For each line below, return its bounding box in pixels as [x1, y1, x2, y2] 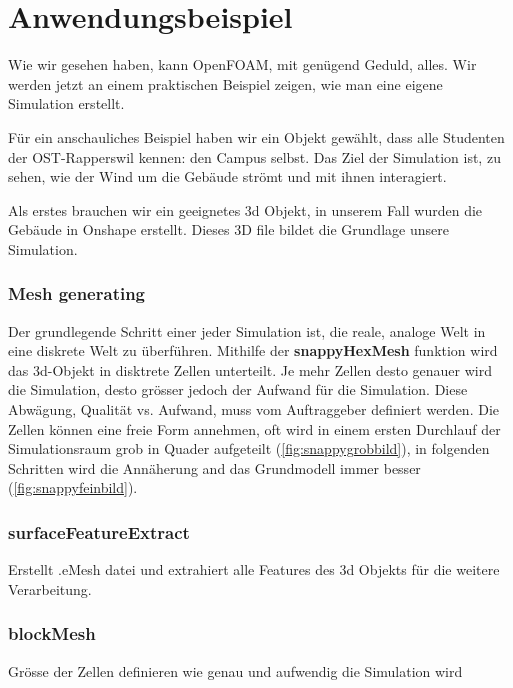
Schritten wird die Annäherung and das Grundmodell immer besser [8, 457, 421, 478]
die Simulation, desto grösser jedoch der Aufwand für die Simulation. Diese [8, 379, 468, 400]
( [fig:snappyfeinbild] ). [8, 477, 138, 498]
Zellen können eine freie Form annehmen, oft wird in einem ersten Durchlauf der [8, 418, 501, 439]
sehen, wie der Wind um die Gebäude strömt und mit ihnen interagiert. [8, 166, 447, 187]
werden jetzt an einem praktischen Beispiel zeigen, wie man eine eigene [8, 73, 443, 94]
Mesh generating [8, 281, 146, 306]
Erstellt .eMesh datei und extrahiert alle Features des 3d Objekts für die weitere [8, 559, 500, 580]
